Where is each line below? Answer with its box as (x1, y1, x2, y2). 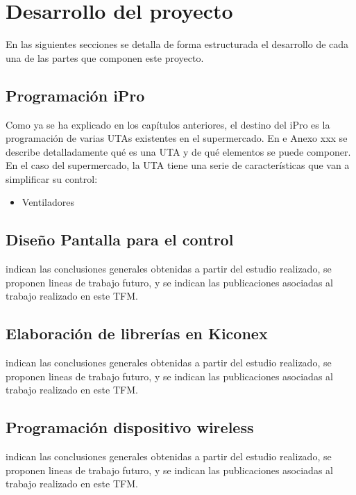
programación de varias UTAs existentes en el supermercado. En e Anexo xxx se (6, 131, 348, 145)
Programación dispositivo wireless (6, 416, 254, 438)
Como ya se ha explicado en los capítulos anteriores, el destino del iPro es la (6, 117, 330, 131)
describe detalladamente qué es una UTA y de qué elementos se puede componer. (6, 144, 351, 159)
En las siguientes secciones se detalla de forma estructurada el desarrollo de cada (6, 37, 349, 51)
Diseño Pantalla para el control (6, 229, 234, 250)
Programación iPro (6, 84, 145, 106)
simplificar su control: (6, 171, 98, 186)
